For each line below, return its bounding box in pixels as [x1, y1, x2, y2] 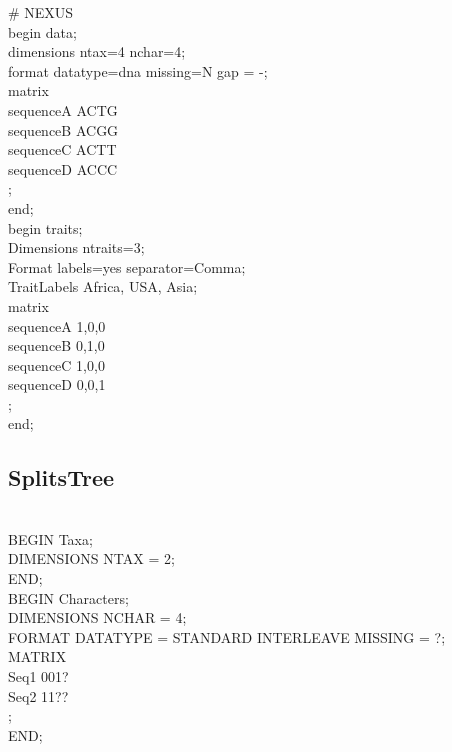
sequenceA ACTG [8, 99, 118, 120]
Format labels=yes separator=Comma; [8, 256, 246, 277]
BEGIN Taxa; [8, 528, 93, 549]
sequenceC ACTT [8, 139, 117, 160]
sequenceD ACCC [8, 158, 118, 179]
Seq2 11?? [8, 685, 69, 706]
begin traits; [8, 217, 83, 238]
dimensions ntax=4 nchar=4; [8, 41, 186, 62]
